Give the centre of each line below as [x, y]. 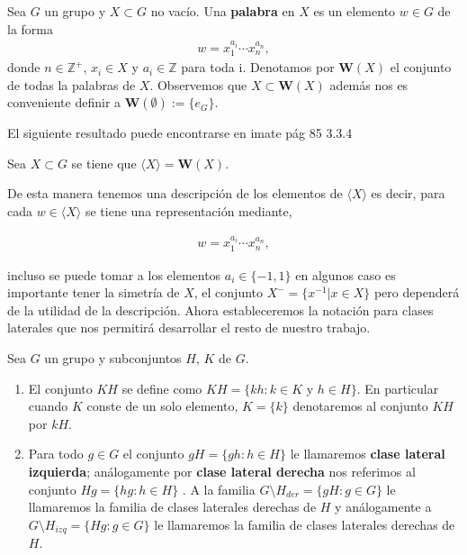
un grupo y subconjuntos [113, 357]
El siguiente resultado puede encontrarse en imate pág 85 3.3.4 [180, 133]
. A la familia [219, 489]
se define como [162, 388]
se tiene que [104, 163]
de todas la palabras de [72, 84]
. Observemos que [198, 84]
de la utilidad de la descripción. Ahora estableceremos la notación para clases [220, 309]
